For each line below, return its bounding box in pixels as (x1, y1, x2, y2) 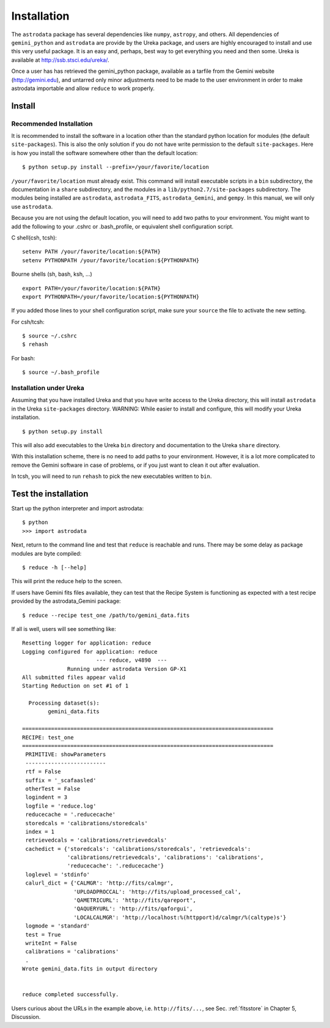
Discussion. (11, 1013, 41, 1021)
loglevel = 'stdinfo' (25, 871, 90, 878)
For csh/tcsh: (11, 318, 45, 325)
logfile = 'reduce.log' (25, 803, 97, 809)
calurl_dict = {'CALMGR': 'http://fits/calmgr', (25, 880, 174, 886)
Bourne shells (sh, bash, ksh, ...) (11, 270, 93, 278)
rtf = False (25, 768, 61, 775)
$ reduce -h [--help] (22, 564, 87, 571)
